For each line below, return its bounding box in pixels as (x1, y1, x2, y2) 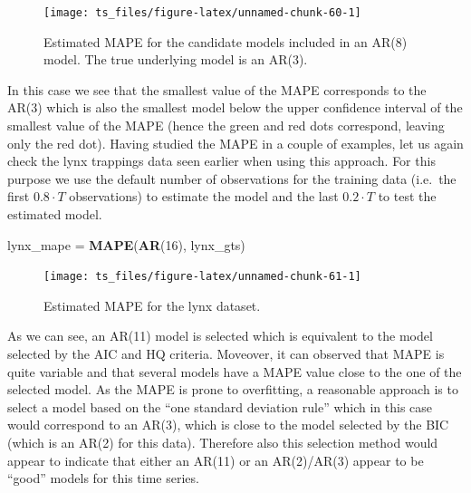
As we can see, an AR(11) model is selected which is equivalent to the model (7, 326, 433, 345)
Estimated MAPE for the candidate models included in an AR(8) (43, 32, 408, 51)
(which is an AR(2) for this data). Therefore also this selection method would (7, 433, 438, 451)
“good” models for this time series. (7, 469, 199, 488)
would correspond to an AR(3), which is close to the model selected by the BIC (7, 415, 449, 434)
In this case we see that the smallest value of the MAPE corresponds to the (7, 80, 427, 99)
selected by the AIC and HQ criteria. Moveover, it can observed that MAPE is (7, 344, 445, 363)
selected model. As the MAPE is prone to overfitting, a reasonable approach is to (7, 380, 458, 399)
